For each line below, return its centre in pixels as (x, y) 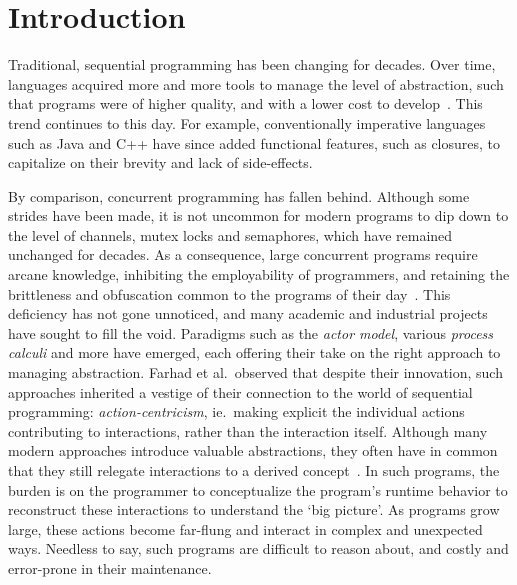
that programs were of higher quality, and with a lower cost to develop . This (245, 103)
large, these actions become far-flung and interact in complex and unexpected (245, 528)
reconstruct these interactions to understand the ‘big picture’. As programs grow (254, 509)
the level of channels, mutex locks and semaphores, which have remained (230, 234)
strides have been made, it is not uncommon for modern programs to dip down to (258, 215)
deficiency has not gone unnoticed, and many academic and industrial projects (248, 313)
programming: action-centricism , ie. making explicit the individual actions (236, 411)
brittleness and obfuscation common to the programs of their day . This (229, 293)
